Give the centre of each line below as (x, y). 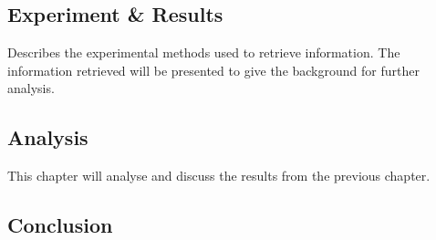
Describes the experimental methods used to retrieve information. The (204, 52)
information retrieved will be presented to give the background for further (213, 70)
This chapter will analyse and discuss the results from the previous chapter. (219, 176)
